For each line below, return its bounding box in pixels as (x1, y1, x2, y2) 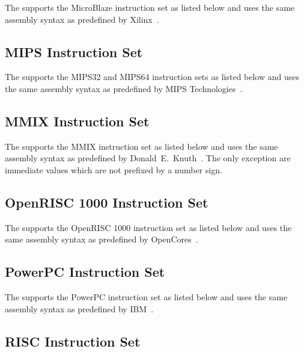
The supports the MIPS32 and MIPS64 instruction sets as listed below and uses (5, 70, 299, 83)
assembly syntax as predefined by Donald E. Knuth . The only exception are (5, 152, 291, 164)
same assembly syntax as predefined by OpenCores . (5, 233, 198, 245)
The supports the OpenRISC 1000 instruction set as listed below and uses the (5, 221, 292, 233)
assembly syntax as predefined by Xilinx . (5, 13, 159, 25)
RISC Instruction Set (5, 332, 141, 350)
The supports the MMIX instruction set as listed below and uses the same (5, 140, 278, 152)
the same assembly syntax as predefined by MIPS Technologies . (5, 82, 243, 94)
